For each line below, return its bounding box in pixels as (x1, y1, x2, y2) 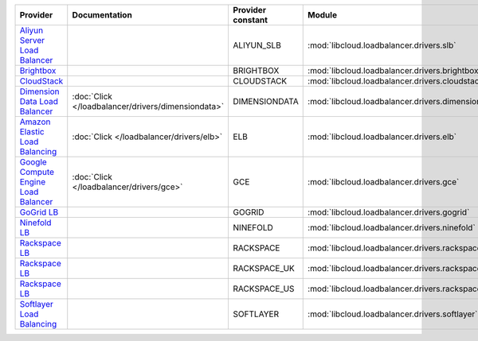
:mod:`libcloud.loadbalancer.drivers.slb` (308, 40, 456, 51)
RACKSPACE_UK (233, 263, 295, 273)
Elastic (19, 126, 45, 137)
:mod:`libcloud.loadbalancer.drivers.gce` (308, 176, 460, 187)
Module (308, 10, 338, 20)
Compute (19, 167, 55, 177)
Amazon (19, 116, 51, 127)
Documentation (72, 10, 133, 20)
